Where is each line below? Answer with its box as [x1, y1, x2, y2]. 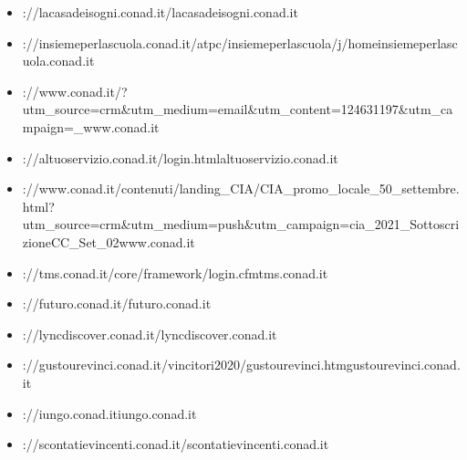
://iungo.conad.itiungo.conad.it [22, 403, 197, 423]
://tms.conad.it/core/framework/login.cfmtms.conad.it [22, 263, 328, 282]
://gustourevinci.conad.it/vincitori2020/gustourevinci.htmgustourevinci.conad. [22, 355, 461, 374]
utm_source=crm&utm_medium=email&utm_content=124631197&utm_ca [22, 99, 453, 119]
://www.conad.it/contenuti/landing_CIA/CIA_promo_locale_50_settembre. [22, 179, 460, 198]
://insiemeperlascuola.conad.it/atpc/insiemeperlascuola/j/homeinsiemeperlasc [22, 33, 458, 52]
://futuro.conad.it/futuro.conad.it [22, 294, 212, 313]
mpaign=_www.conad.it [22, 117, 160, 136]
